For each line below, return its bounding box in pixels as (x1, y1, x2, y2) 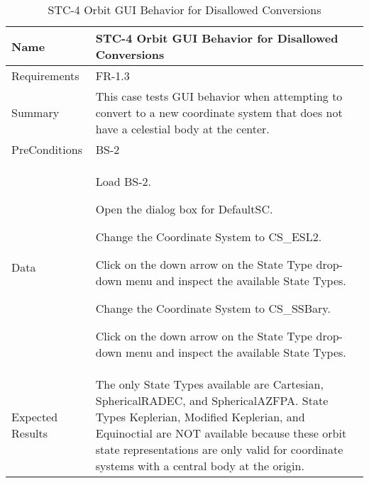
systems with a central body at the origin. (95, 457, 304, 474)
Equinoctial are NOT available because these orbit (95, 425, 347, 441)
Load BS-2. (95, 173, 151, 189)
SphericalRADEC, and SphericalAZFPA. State (95, 392, 329, 409)
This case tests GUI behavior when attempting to (95, 88, 343, 104)
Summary (11, 104, 60, 121)
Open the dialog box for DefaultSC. (95, 201, 273, 217)
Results (11, 425, 48, 441)
